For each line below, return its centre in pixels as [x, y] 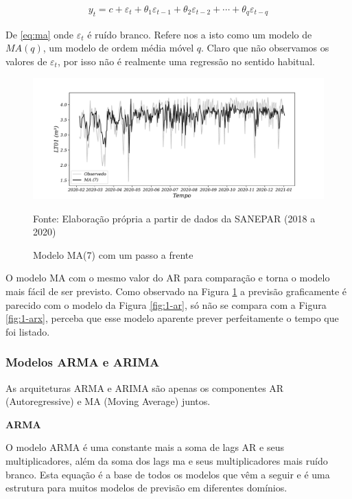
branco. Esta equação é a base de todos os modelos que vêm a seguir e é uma [168, 474]
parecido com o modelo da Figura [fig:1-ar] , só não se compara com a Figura [166, 304]
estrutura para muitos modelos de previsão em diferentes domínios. [146, 488]
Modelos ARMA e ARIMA [83, 362]
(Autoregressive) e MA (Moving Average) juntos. [108, 401]
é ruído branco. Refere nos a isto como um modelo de [200, 34]
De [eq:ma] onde [39, 34]
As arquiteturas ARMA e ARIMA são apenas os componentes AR [145, 387]
